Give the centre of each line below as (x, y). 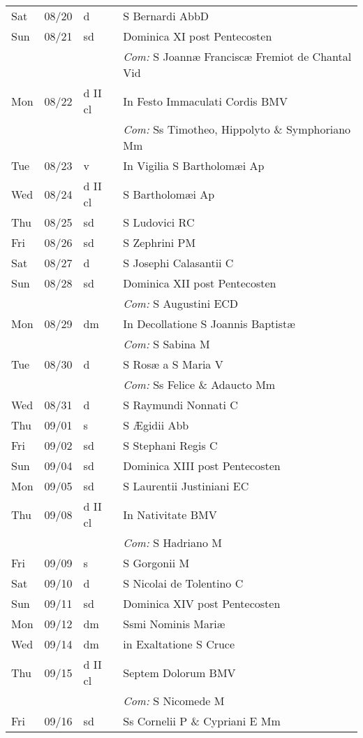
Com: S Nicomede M (174, 701)
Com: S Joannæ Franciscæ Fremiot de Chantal (237, 56)
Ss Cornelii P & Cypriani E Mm (202, 721)
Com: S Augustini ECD (181, 303)
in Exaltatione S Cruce (179, 644)
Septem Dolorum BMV (179, 672)
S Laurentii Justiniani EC (186, 486)
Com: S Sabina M (166, 344)
